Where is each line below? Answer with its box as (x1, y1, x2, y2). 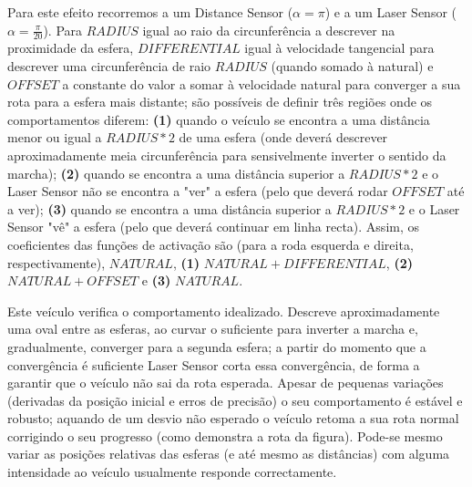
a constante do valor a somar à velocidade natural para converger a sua (62, 74, 461, 93)
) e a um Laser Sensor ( (324, 3, 457, 21)
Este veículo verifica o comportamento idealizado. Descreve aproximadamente (7, 301, 440, 320)
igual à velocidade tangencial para (244, 38, 435, 57)
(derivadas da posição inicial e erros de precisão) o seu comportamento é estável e (7, 390, 463, 409)
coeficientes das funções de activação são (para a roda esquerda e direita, (7, 234, 414, 254)
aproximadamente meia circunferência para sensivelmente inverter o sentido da (7, 145, 446, 164)
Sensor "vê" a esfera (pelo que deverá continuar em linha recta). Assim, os (7, 217, 420, 236)
